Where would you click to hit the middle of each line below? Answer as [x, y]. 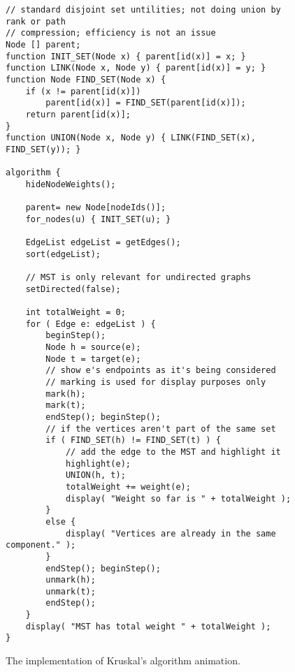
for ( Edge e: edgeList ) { [91, 324]
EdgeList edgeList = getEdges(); [103, 243]
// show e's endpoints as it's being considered [161, 371]
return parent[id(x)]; [78, 114]
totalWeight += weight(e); [128, 487]
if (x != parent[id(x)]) [83, 91]
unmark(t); [71, 591]
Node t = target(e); [93, 359]
